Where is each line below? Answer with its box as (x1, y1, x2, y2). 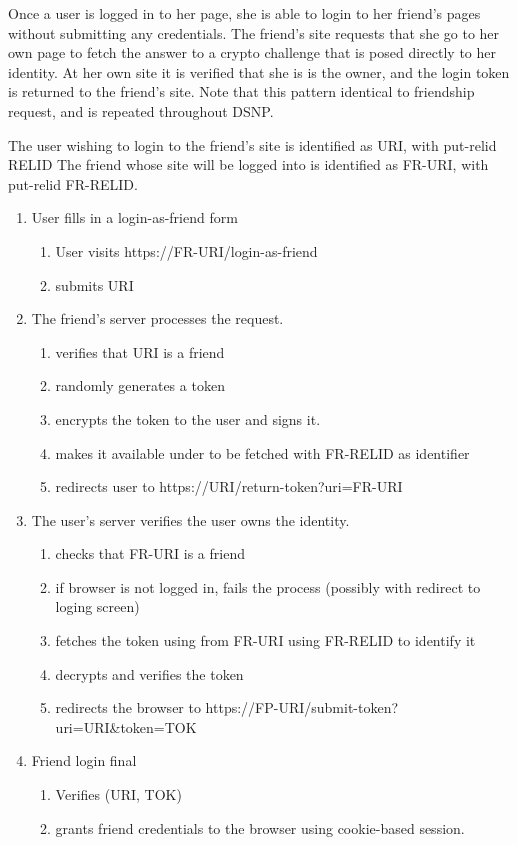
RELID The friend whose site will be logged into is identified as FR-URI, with (8, 154, 489, 175)
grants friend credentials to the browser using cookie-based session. (55, 817, 465, 838)
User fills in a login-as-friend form (31, 207, 238, 228)
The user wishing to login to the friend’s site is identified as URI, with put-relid (8, 134, 497, 155)
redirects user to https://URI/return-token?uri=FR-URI (55, 476, 403, 497)
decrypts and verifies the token (55, 663, 244, 684)
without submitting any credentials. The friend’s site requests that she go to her (8, 22, 500, 43)
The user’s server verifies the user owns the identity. (31, 509, 350, 530)
